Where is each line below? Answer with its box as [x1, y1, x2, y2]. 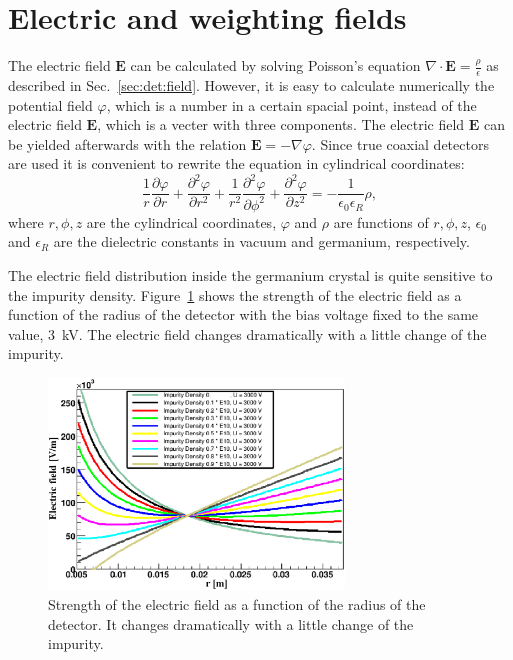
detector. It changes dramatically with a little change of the [48, 613, 414, 634]
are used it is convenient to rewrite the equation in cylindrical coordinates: [8, 153, 465, 174]
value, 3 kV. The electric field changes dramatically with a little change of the [8, 323, 487, 344]
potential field [8, 94, 93, 115]
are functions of [333, 211, 429, 232]
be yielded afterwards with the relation [8, 133, 247, 154]
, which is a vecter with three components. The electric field [97, 114, 465, 135]
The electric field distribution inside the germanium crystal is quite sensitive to [8, 265, 493, 286]
